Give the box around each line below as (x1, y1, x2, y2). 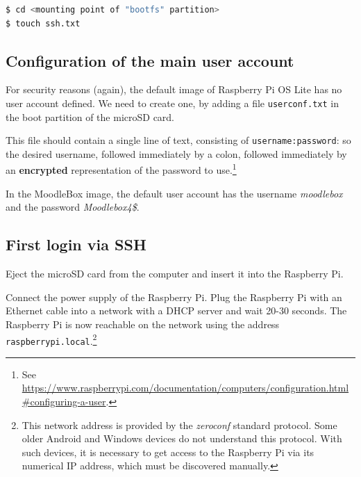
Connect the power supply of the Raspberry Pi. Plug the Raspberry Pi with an (6, 289, 342, 304)
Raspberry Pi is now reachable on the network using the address (6, 316, 280, 331)
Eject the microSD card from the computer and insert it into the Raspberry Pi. (6, 266, 344, 281)
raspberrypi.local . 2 (6, 331, 97, 348)
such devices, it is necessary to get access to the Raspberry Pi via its (22, 444, 314, 459)
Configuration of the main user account (6, 49, 294, 71)
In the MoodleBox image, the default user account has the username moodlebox (6, 186, 343, 200)
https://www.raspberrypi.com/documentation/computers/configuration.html (22, 380, 349, 395)
